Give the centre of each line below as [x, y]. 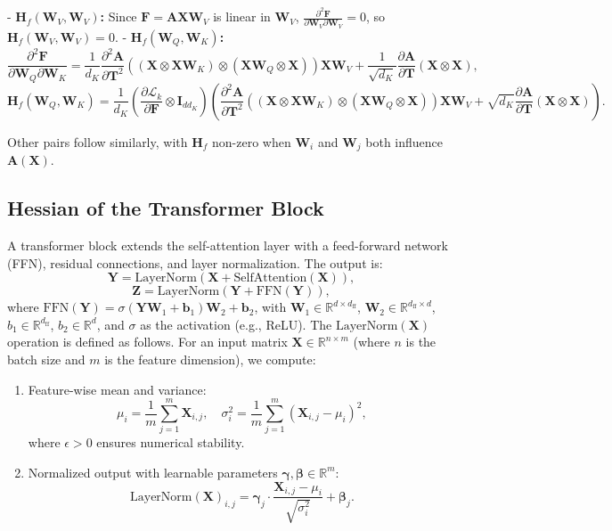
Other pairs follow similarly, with [98, 141]
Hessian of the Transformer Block [166, 208]
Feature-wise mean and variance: [117, 389]
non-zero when [252, 141]
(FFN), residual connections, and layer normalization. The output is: [195, 262]
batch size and [46, 359]
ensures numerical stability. [171, 442]
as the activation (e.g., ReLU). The [236, 324]
